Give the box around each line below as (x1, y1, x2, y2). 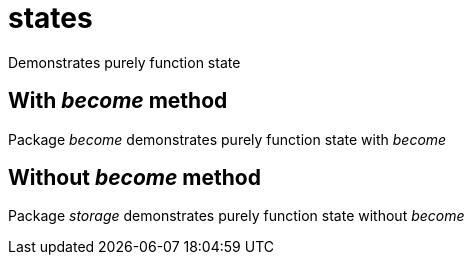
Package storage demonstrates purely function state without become (8, 207, 465, 225)
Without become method (8, 165, 261, 191)
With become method (8, 88, 228, 114)
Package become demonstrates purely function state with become (8, 130, 447, 148)
